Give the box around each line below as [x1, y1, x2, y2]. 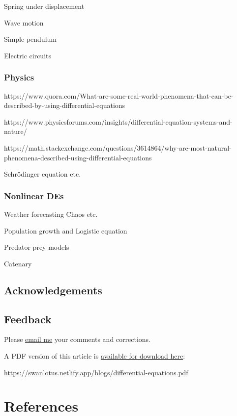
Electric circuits [4, 50, 52, 60]
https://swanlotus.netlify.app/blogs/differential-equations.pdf [4, 367, 188, 377]
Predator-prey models [4, 242, 69, 252]
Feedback [4, 311, 52, 326]
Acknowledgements [4, 282, 102, 297]
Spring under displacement [4, 1, 85, 11]
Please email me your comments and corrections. [4, 334, 151, 344]
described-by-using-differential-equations [4, 100, 125, 110]
